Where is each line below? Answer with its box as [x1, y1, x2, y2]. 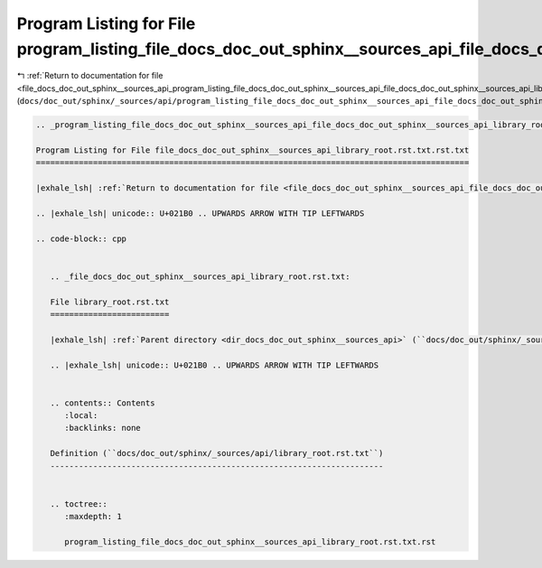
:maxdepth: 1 [64, 511, 122, 522]
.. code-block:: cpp [35, 233, 126, 244]
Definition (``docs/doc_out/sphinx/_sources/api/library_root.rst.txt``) [50, 448, 384, 459]
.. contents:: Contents [50, 397, 155, 408]
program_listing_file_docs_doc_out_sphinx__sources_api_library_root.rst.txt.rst [64, 537, 436, 546]
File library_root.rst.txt [50, 296, 170, 307]
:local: [64, 411, 98, 421]
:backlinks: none [64, 423, 142, 433]
